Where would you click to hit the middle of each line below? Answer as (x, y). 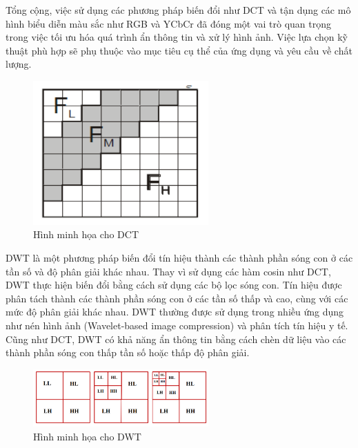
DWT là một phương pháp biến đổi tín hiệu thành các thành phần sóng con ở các (179, 257)
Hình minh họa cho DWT (87, 436)
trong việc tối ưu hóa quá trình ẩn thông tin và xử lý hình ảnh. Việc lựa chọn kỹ (177, 37)
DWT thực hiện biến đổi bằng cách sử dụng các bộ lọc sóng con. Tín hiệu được (174, 285)
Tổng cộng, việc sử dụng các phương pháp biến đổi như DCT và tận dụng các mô (178, 10)
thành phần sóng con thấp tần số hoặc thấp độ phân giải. (128, 352)
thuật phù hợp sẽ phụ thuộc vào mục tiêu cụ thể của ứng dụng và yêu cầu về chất (179, 50)
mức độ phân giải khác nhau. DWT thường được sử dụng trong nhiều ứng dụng (175, 312)
